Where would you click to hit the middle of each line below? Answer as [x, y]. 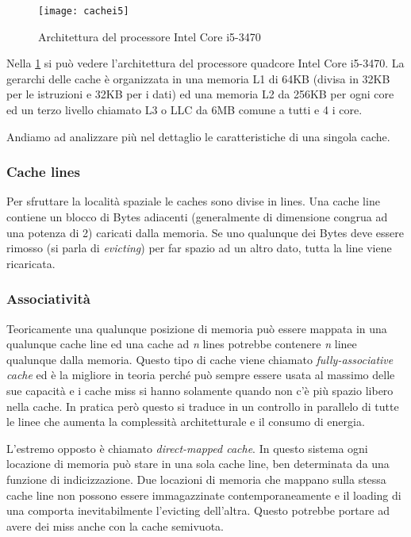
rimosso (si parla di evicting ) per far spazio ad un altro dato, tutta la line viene [199, 248]
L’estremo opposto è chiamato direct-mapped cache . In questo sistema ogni [187, 448]
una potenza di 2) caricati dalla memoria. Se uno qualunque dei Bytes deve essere [205, 232]
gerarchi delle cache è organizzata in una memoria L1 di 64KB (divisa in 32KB [198, 78]
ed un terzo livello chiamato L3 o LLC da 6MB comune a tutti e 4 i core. [184, 110]
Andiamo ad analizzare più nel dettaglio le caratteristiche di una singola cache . [198, 136]
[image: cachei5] [84, 11]
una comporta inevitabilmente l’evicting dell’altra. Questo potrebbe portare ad [198, 510]
